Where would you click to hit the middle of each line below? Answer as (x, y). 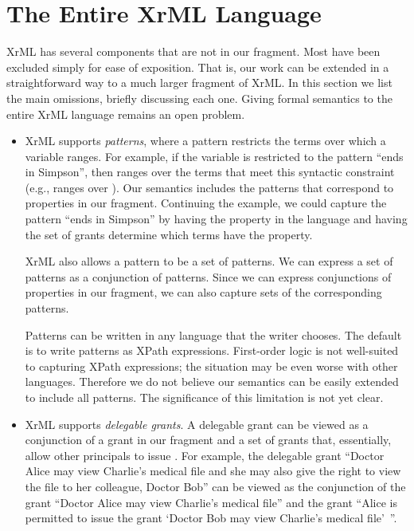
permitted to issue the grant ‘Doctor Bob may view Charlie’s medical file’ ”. (211, 518)
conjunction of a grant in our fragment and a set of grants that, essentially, (208, 440)
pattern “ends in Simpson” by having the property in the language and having (216, 219)
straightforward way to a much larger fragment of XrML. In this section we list (199, 83)
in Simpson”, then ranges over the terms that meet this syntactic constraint (210, 172)
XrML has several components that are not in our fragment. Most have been (193, 51)
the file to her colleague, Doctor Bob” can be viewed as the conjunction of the (215, 486)
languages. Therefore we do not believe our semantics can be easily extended (212, 382)
